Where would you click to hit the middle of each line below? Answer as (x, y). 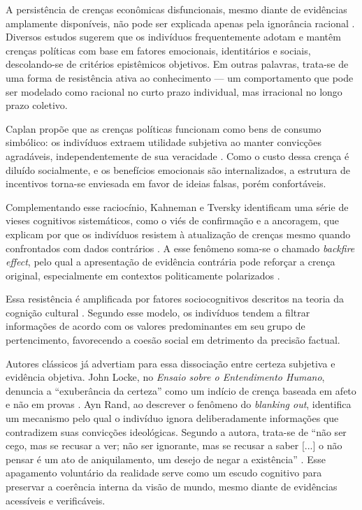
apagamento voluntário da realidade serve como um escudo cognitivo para (164, 473)
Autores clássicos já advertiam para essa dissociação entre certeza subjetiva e (171, 363)
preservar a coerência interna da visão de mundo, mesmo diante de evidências (172, 486)
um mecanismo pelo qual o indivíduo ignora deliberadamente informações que (172, 418)
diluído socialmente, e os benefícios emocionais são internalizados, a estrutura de (178, 169)
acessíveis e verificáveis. (56, 500)
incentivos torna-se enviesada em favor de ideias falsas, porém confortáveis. (166, 183)
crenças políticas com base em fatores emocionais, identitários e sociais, (158, 50)
